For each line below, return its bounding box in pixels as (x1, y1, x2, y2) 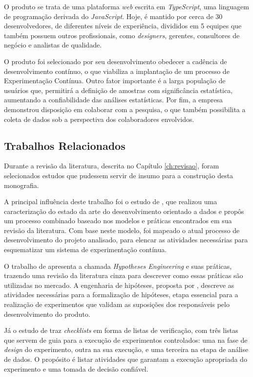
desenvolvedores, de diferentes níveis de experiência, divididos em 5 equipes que (4, 21, 242, 31)
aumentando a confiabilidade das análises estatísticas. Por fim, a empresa (4, 94, 223, 105)
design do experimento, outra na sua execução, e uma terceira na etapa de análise (4, 344, 249, 354)
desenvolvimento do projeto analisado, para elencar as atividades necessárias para (4, 235, 248, 245)
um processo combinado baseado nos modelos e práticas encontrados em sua (4, 215, 232, 226)
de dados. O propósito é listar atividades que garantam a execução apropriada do (4, 354, 247, 364)
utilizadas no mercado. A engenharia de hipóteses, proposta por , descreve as (4, 280, 234, 290)
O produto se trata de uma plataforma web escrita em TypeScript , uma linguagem (4, 1, 250, 11)
